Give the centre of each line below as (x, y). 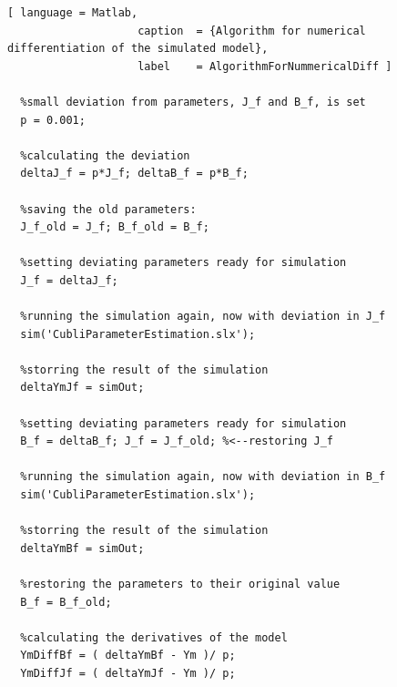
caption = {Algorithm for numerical (252, 31)
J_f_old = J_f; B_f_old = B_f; (115, 227)
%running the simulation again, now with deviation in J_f (203, 317)
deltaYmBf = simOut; (82, 548)
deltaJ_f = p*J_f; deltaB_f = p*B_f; (134, 174)
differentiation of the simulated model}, (138, 49)
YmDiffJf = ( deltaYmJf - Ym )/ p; (128, 673)
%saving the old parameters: (108, 209)
